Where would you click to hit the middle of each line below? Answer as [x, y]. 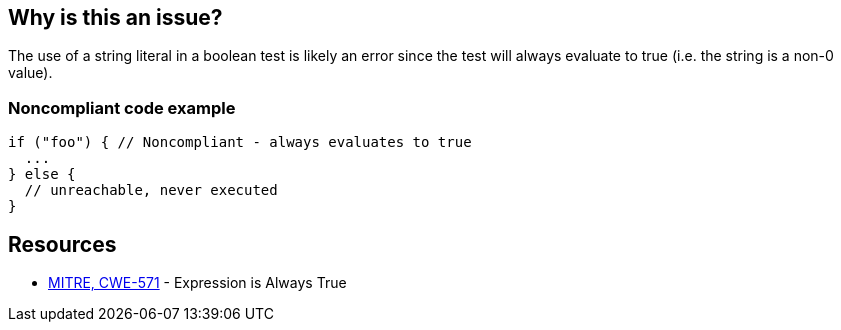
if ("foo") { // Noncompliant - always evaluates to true [240, 142]
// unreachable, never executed [151, 190]
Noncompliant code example [122, 107]
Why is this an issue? [115, 17]
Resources [62, 244]
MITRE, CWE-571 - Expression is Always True [197, 283]
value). [30, 73]
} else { [42, 174]
